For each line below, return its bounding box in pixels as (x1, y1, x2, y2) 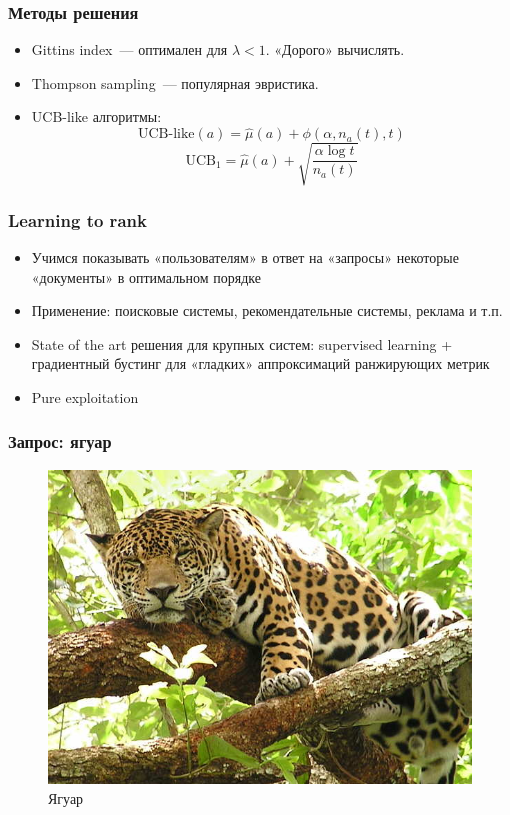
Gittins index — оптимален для (31, 39, 228, 60)
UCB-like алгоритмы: (31, 106, 162, 127)
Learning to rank (8, 207, 147, 232)
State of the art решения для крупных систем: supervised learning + (31, 333, 453, 354)
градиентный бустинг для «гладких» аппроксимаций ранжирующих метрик (31, 353, 490, 374)
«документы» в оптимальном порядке (31, 266, 261, 287)
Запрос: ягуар (8, 429, 112, 454)
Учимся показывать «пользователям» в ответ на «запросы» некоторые (31, 246, 459, 267)
